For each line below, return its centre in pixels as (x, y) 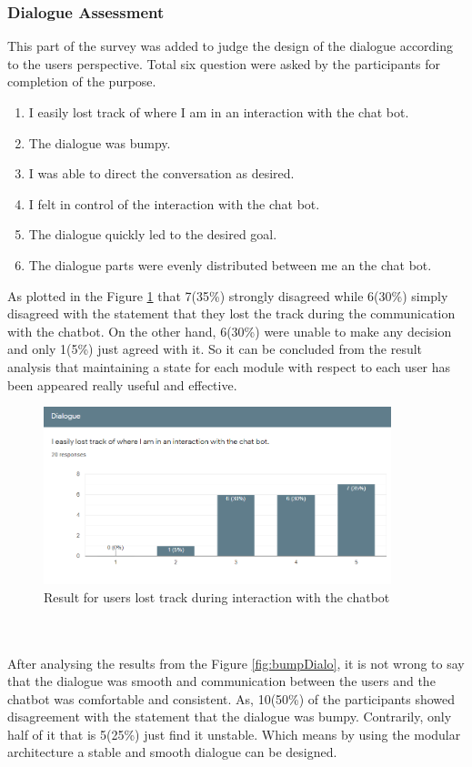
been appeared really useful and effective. (122, 384)
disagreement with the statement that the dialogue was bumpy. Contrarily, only (230, 717)
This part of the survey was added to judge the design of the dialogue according (231, 46)
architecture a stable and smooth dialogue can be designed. (172, 752)
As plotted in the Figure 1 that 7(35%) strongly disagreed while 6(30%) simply (228, 295)
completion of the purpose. (82, 81)
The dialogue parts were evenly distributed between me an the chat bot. (230, 264)
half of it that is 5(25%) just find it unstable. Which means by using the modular (234, 734)
